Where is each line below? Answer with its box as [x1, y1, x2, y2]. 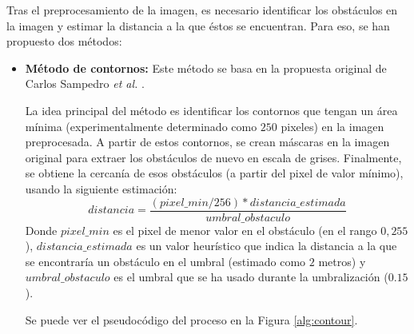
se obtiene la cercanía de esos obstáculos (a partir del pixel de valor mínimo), [25, 165, 404, 181]
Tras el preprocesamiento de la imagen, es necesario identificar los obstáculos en [6, 2, 398, 18]
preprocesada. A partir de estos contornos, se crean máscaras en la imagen [25, 133, 390, 150]
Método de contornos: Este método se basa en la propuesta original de [25, 59, 387, 76]
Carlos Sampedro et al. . [25, 75, 145, 92]
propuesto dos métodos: [6, 33, 122, 50]
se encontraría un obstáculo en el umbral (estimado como [25, 252, 306, 269]
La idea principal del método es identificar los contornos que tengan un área [25, 101, 398, 118]
